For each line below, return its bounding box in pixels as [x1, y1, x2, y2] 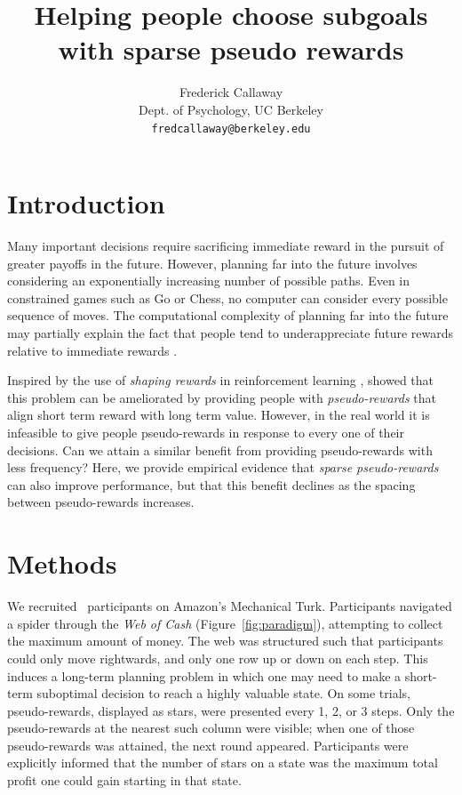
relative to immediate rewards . [7, 341, 178, 359]
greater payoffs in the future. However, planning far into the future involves [7, 253, 418, 272]
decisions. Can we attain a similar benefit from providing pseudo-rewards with [7, 440, 433, 459]
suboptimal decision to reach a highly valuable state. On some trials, [36, 684, 410, 703]
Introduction [7, 185, 165, 221]
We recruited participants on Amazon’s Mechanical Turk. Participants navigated [7, 597, 452, 615]
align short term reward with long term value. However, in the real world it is [7, 406, 430, 424]
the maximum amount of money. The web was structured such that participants [7, 631, 443, 650]
